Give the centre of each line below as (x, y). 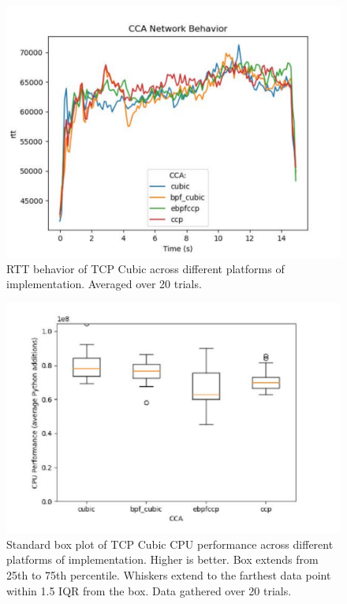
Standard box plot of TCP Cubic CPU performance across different (170, 544)
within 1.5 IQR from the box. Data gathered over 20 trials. (149, 590)
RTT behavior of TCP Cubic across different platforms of (146, 268)
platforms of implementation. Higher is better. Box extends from (162, 559)
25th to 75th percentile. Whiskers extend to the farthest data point (169, 575)
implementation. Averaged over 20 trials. (104, 284)
